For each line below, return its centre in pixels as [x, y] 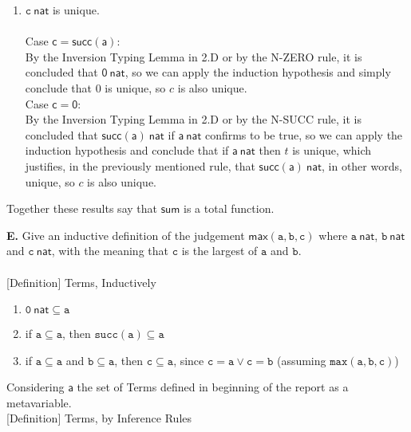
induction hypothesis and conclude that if [127, 150]
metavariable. [39, 402]
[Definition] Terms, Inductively [81, 282]
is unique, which [332, 150]
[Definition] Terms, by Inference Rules [99, 418]
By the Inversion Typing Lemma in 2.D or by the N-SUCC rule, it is [194, 119]
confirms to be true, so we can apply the [304, 134]
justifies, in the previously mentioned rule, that [140, 165]
